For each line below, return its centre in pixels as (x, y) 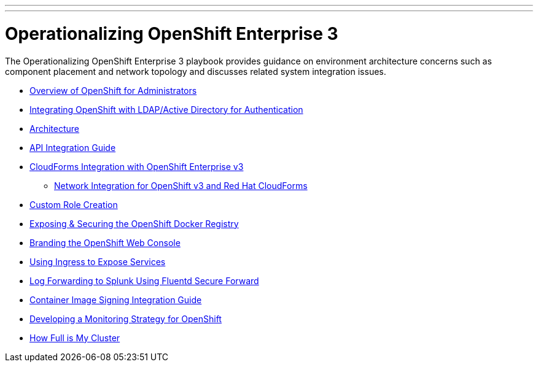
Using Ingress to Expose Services (98, 261)
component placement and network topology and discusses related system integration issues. (196, 71)
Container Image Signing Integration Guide (116, 299)
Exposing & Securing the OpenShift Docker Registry (134, 223)
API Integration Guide (73, 147)
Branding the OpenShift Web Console (105, 242)
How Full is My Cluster (75, 338)
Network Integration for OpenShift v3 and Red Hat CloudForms (181, 185)
